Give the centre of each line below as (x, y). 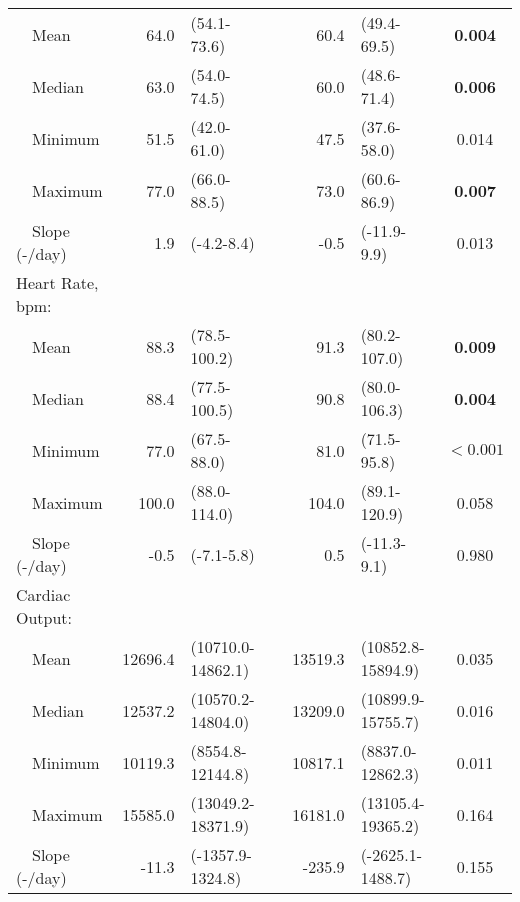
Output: (44, 617)
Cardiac (43, 594)
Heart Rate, (57, 282)
